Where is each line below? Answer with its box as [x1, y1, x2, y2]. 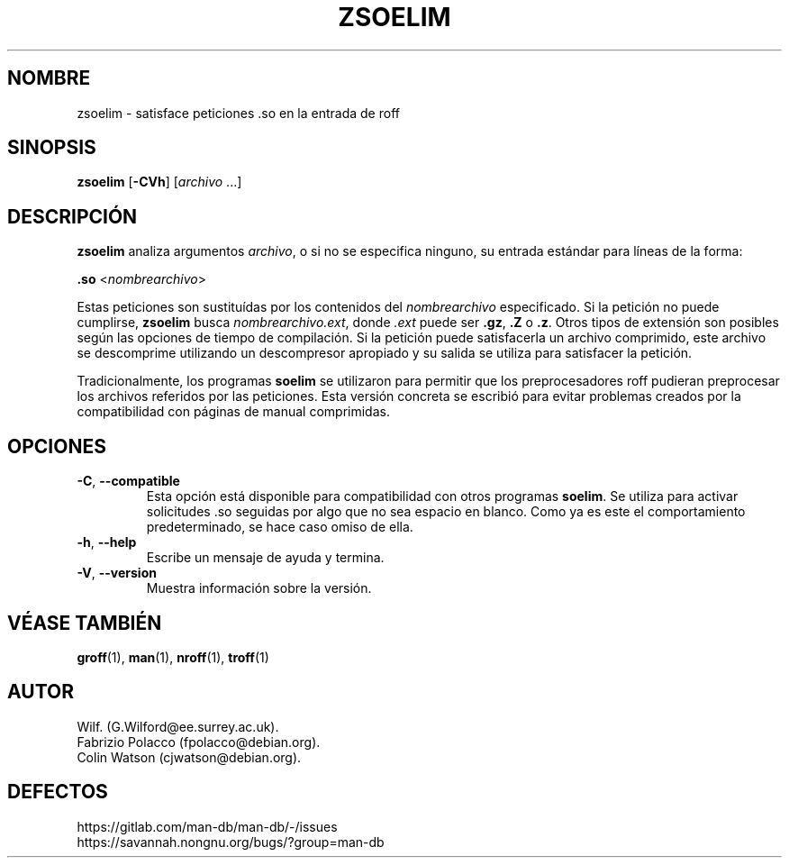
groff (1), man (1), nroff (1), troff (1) [77, 649, 269, 665]
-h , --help [77, 534, 137, 551]
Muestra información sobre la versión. [146, 580, 372, 596]
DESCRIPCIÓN [7, 205, 138, 228]
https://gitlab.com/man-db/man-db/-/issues [77, 818, 338, 834]
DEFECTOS [7, 780, 108, 804]
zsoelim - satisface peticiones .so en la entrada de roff [77, 105, 400, 121]
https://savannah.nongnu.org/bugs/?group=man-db [77, 833, 385, 850]
